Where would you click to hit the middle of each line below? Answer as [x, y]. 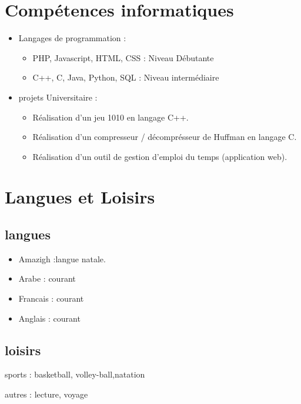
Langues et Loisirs [80, 197]
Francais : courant [51, 298]
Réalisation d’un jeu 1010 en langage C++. [111, 117]
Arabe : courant [47, 278]
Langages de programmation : [72, 38]
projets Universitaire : [58, 97]
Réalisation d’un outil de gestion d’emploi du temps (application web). [160, 156]
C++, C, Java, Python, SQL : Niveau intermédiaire [126, 77]
